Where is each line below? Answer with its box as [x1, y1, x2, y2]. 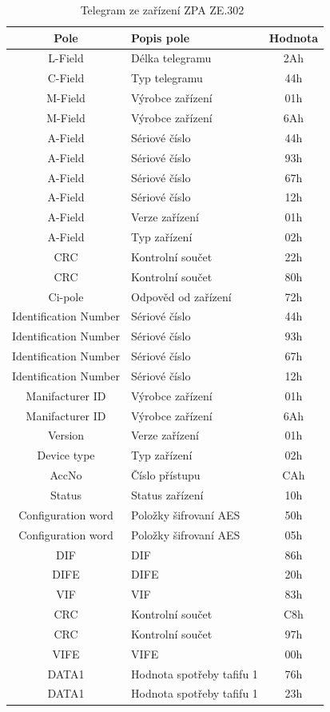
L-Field [48, 50, 84, 66]
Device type [37, 447, 95, 463]
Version [47, 427, 85, 444]
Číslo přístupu [131, 467, 201, 483]
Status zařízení [131, 487, 204, 503]
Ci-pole [48, 288, 84, 304]
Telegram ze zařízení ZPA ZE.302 [80, 2, 245, 18]
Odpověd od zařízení [131, 288, 232, 304]
